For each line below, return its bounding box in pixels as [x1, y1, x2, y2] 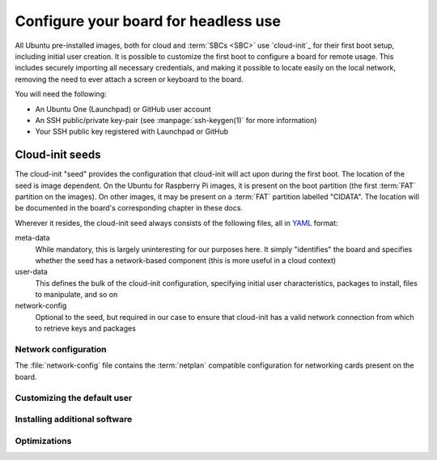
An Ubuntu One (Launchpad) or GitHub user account [35, 104, 211, 113]
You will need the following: [15, 89, 107, 99]
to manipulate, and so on [35, 290, 118, 300]
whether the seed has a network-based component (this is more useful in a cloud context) [35, 255, 337, 265]
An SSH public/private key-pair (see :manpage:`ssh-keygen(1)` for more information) [35, 115, 317, 125]
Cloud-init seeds [15, 148, 101, 162]
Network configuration [15, 344, 107, 356]
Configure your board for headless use [15, 12, 281, 30]
